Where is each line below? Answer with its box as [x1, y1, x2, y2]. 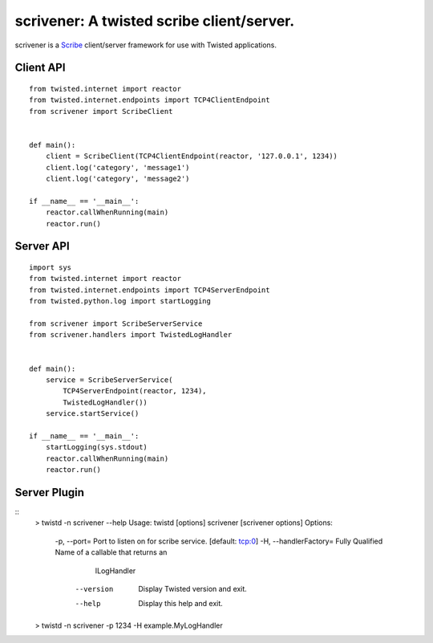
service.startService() [45, 409, 140, 418]
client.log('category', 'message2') [45, 174, 190, 184]
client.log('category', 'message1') [45, 163, 190, 172]
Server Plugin [14, 486, 84, 499]
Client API [14, 61, 66, 75]
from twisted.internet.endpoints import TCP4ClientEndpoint [29, 96, 270, 104]
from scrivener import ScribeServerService [29, 319, 203, 328]
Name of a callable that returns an [55, 547, 168, 557]
